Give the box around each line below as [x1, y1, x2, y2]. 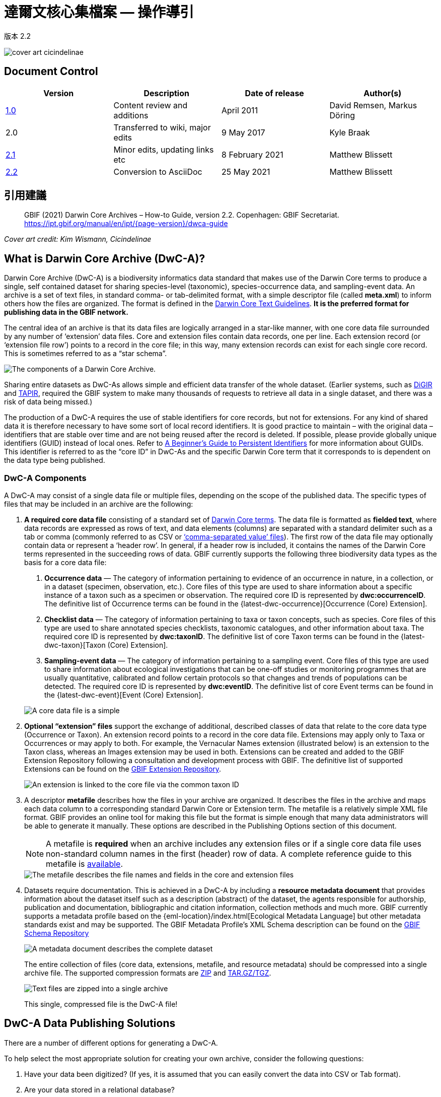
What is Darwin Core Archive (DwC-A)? [4, 252, 205, 265]
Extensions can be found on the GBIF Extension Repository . [24, 765, 222, 774]
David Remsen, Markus [329, 100, 417, 110]
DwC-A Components [4, 472, 87, 483]
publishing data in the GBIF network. [4, 308, 128, 317]
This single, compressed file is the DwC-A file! [24, 1000, 178, 1009]
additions [113, 110, 149, 120]
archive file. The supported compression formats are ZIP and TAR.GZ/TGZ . [24, 969, 271, 978]
